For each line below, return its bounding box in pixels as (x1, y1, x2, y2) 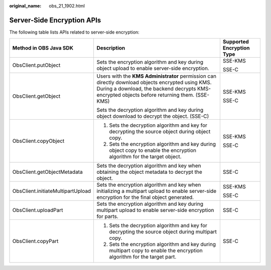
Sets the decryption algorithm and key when (96, 162, 201, 169)
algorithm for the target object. (109, 153, 182, 160)
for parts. (96, 213, 119, 220)
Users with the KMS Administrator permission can (96, 73, 217, 80)
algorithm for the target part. (109, 253, 177, 260)
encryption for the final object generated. (96, 194, 194, 201)
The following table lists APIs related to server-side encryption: (9, 29, 140, 35)
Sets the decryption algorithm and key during (96, 107, 204, 114)
